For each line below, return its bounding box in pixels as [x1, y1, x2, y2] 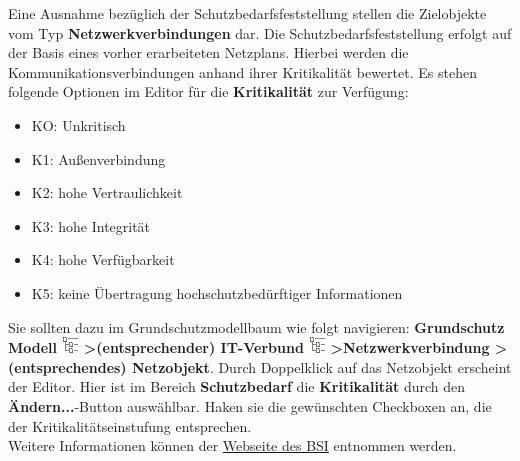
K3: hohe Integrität [31, 215, 151, 236]
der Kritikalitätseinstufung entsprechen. [8, 415, 252, 436]
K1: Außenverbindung [31, 148, 166, 169]
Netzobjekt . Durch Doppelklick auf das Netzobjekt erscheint [131, 356, 512, 377]
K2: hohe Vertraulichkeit [31, 182, 183, 203]
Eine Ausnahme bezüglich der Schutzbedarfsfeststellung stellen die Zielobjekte [8, 3, 487, 23]
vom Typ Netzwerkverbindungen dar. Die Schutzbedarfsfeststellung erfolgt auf [8, 22, 512, 43]
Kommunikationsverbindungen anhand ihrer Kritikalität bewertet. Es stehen [8, 61, 477, 82]
